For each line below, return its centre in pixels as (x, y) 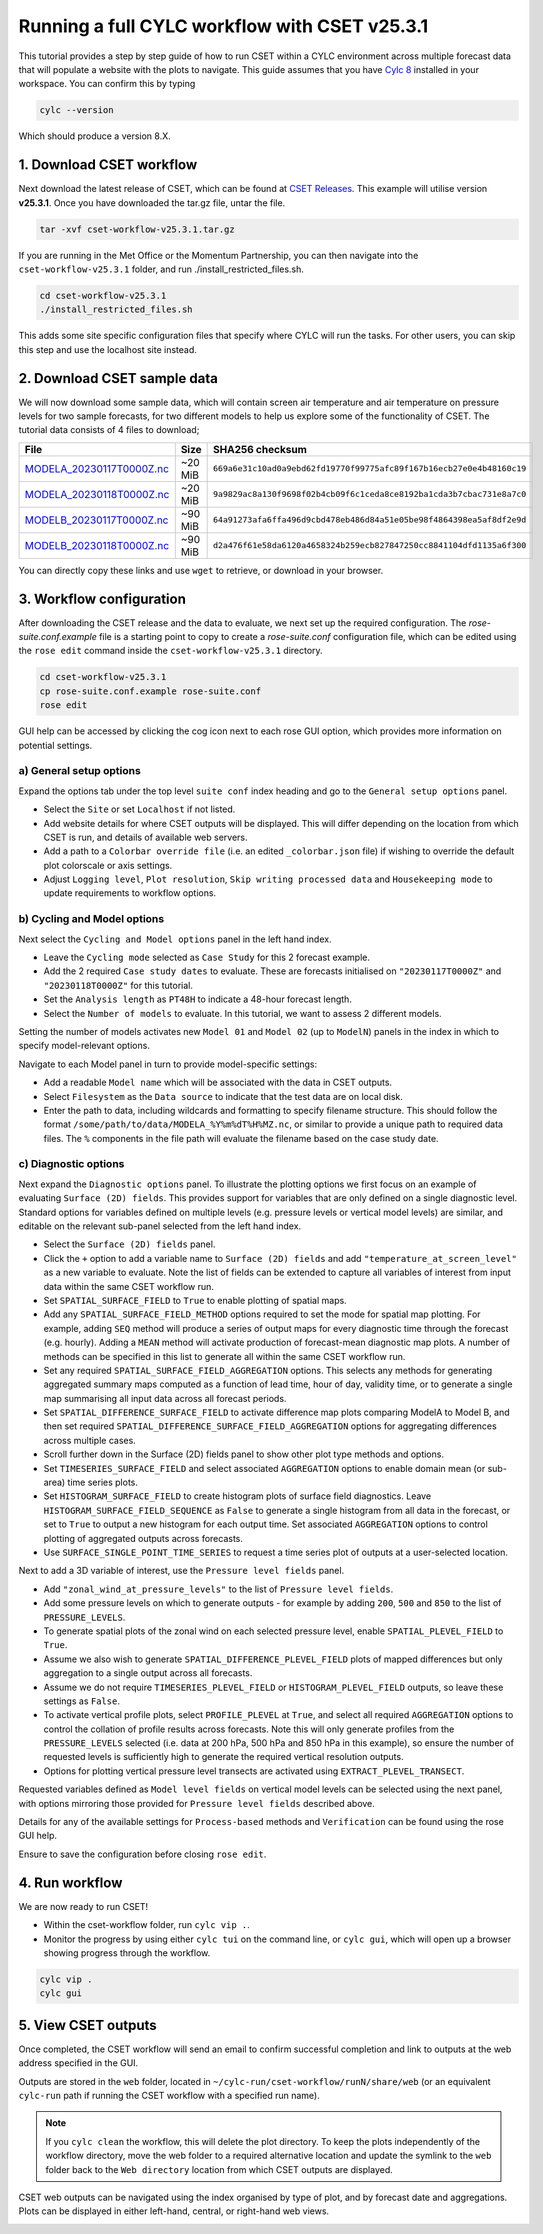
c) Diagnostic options (71, 1164)
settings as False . (81, 1701)
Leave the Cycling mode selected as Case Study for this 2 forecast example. (206, 957)
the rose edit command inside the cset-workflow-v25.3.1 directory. (171, 651)
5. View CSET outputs (87, 2025)
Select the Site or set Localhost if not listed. (139, 809)
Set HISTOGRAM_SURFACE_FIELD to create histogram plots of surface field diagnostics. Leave (237, 1496)
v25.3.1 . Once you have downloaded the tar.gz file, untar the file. (152, 202)
